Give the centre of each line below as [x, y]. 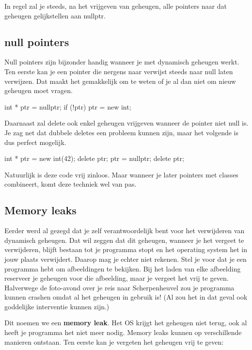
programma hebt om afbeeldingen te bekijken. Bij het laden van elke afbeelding [123, 268]
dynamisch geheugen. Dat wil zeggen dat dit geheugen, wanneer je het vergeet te [124, 240]
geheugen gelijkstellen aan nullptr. [55, 15]
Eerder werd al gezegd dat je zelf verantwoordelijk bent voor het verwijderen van [125, 231]
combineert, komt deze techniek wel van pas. [71, 184]
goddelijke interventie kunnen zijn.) [57, 306]
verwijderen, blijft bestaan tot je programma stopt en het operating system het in [126, 249]
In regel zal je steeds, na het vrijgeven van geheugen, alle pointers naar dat [116, 6]
